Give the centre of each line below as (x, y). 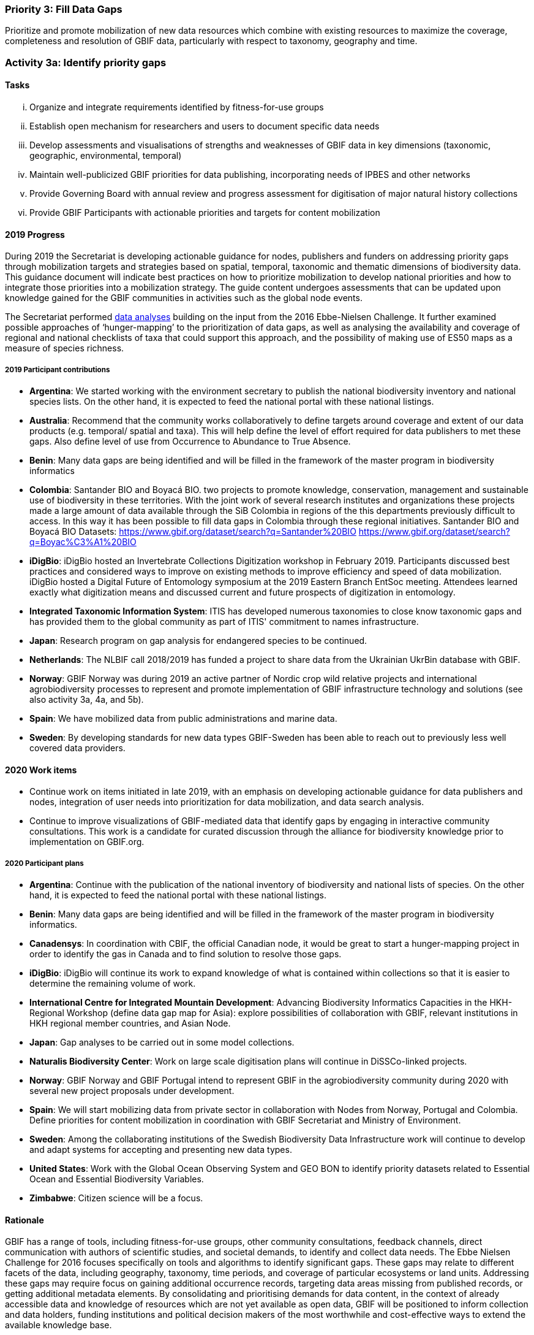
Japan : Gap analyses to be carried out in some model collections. (162, 1042)
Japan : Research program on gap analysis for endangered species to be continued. (198, 640)
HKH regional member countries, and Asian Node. (130, 1023)
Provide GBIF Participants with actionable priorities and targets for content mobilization (205, 212)
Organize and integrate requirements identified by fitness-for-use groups (177, 107)
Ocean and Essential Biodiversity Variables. (117, 1179)
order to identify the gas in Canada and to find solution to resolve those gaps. (186, 954)
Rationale (24, 1220)
